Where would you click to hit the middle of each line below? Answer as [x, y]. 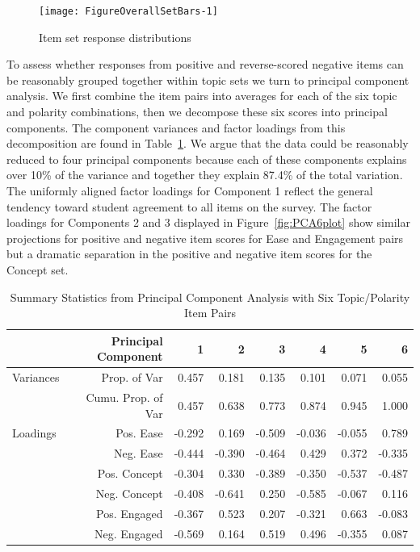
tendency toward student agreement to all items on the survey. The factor [189, 206]
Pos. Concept [130, 473]
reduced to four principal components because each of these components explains [207, 159]
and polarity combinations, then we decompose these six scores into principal [197, 112]
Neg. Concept [129, 493]
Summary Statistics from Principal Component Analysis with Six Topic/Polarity [210, 297]
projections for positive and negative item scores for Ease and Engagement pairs [205, 238]
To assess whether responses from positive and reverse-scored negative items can [205, 64]
